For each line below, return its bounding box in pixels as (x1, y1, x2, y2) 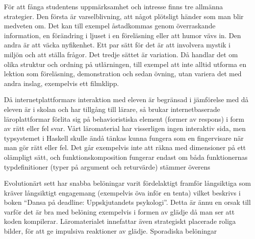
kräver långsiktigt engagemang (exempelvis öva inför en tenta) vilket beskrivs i (4, 187, 241, 197)
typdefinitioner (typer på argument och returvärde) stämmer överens (4, 161, 210, 172)
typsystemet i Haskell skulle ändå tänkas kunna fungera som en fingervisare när (4, 132, 244, 143)
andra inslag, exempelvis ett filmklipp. (4, 78, 119, 88)
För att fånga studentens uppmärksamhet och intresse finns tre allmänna (4, 1, 223, 11)
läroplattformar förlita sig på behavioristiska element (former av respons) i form (4, 113, 244, 124)
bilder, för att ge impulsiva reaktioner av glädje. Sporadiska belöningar (4, 226, 217, 236)
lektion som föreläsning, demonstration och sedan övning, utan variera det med (4, 68, 242, 79)
